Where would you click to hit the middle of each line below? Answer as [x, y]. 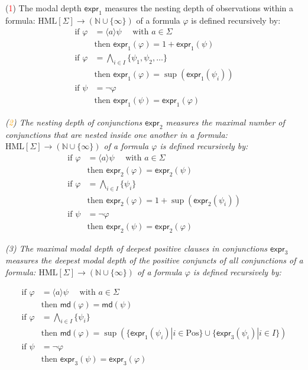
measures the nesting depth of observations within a [199, 8]
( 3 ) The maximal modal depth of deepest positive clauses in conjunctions [137, 248]
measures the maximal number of [225, 122]
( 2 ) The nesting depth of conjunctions [74, 122]
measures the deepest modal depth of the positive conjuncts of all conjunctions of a [154, 260]
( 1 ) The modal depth [43, 8]
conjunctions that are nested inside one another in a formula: [116, 134]
